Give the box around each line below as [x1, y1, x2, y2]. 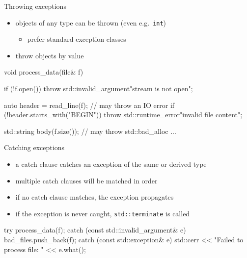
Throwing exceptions [4, 1, 66, 11]
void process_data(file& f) [4, 67, 83, 77]
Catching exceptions [4, 142, 64, 153]
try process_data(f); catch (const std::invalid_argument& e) [4, 225, 186, 235]
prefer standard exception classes [27, 34, 126, 44]
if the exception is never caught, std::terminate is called [15, 208, 190, 218]
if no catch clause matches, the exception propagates [15, 192, 174, 202]
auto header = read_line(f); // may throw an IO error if [4, 100, 175, 110]
